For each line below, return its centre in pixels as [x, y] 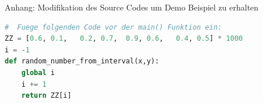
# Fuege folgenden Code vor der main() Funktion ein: [113, 27]
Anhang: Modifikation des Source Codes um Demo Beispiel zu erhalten [132, 7]
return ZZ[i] [46, 96]
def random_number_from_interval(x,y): [82, 61]
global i [38, 72]
